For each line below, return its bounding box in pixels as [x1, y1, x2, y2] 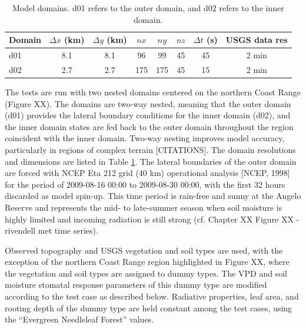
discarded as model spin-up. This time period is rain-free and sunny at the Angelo [5, 190, 301, 202]
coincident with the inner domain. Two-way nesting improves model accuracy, [5, 132, 285, 144]
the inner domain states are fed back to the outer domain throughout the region [5, 120, 294, 132]
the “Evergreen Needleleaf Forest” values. [5, 313, 154, 325]
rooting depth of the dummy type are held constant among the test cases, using [5, 301, 292, 314]
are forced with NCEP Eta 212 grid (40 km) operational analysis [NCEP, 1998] [5, 167, 290, 179]
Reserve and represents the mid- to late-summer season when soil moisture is [5, 201, 282, 213]
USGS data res [225, 34, 288, 46]
